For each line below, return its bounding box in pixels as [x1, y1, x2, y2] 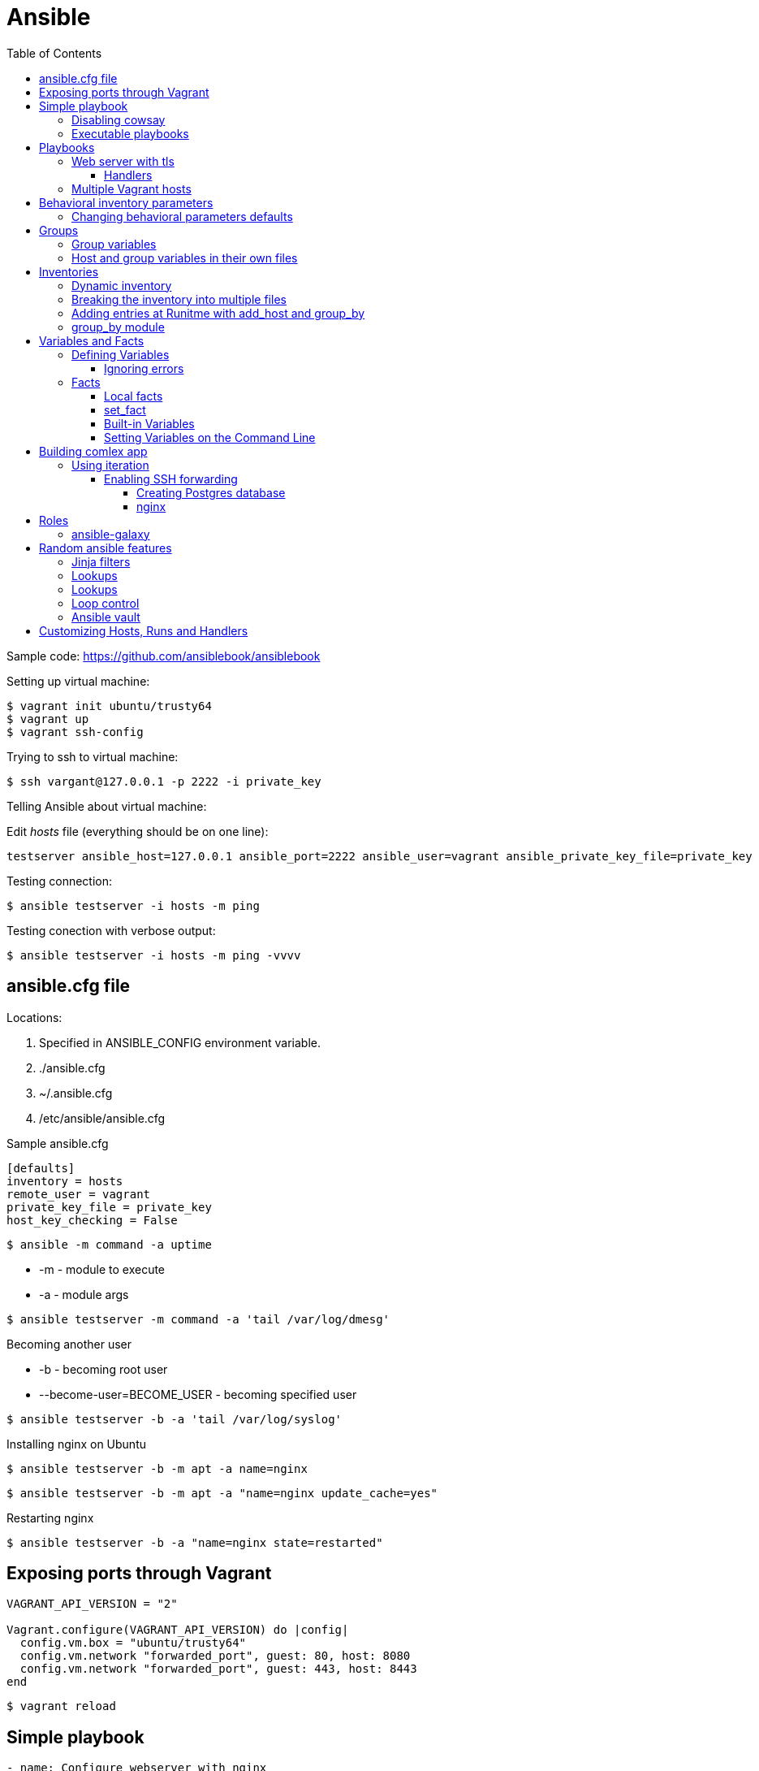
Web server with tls [71, 154, 175, 168]
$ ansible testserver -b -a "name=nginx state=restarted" [6, 1535, 383, 1549]
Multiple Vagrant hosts [71, 181, 192, 196]
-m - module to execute [39, 1262, 166, 1276]
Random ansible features [39, 540, 172, 555]
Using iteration [71, 457, 149, 472]
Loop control [71, 595, 140, 610]
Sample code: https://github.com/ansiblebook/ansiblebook [6, 648, 321, 663]
